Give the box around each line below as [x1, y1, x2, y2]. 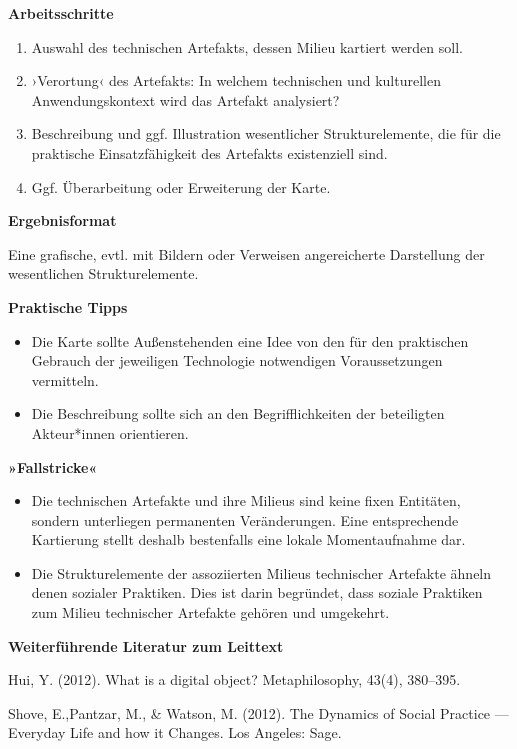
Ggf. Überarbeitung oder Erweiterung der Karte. [31, 176, 331, 197]
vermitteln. [31, 369, 99, 390]
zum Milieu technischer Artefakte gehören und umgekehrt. [31, 602, 390, 623]
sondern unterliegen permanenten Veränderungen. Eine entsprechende [31, 509, 459, 530]
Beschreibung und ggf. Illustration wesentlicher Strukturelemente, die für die [31, 123, 501, 144]
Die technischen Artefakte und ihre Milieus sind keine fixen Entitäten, [31, 490, 461, 511]
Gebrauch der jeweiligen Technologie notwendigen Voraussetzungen [31, 350, 443, 371]
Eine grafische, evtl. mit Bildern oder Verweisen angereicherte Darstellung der [8, 243, 485, 264]
